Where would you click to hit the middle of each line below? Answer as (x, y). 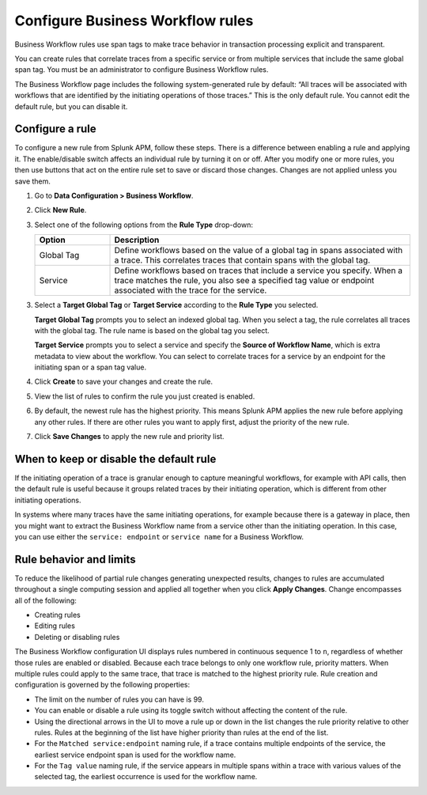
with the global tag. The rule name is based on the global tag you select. (152, 330)
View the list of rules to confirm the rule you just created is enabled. (145, 396)
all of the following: (45, 600)
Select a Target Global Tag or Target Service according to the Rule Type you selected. (176, 305)
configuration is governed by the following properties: (102, 685)
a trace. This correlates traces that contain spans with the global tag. (242, 260)
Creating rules (57, 615)
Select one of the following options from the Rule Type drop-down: (144, 225)
